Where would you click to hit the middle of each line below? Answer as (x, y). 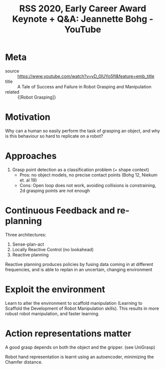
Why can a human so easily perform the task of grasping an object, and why (82, 131)
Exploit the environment (55, 289)
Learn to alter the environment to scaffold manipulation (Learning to (74, 303)
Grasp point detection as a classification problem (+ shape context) (81, 169)
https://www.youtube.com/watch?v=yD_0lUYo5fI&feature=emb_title (86, 76)
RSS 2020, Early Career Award (83, 9)
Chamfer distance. (24, 362)
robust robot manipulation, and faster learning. (52, 313)
